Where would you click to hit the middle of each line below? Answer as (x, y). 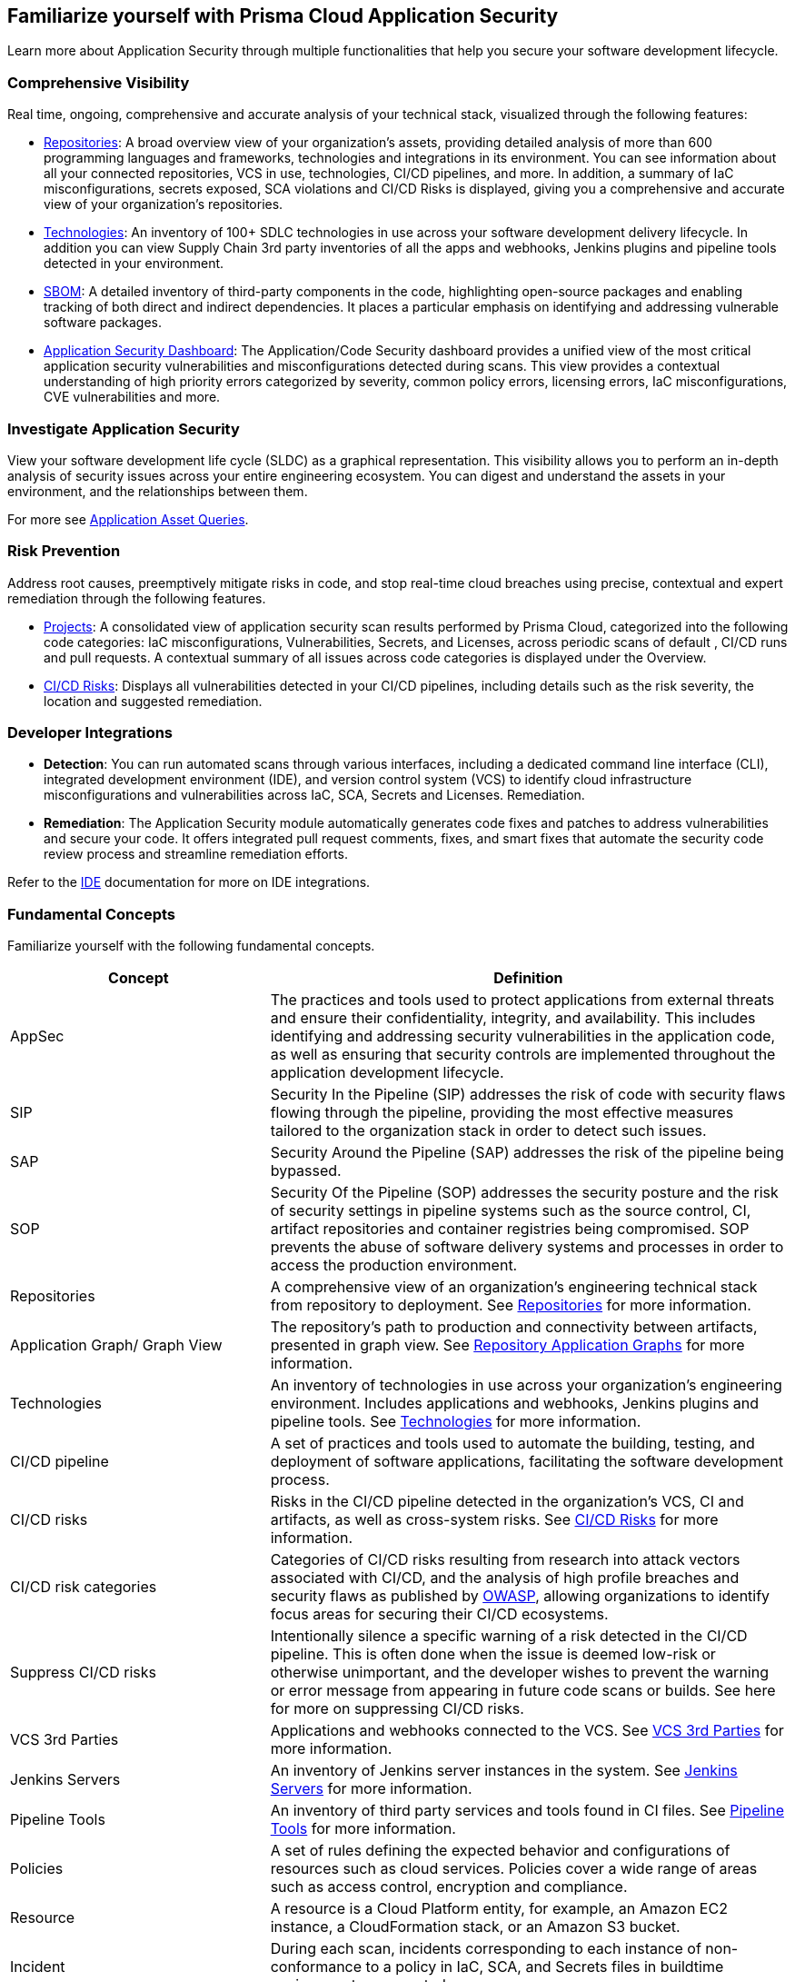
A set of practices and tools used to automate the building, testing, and (512, 1444)
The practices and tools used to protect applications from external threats (522, 1000)
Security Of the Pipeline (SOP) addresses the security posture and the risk (524, 1193)
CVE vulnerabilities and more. (132, 397)
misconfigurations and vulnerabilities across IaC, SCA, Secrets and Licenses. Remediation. (314, 795)
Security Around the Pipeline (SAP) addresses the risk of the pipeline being (527, 1153)
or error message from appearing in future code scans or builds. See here (523, 1691)
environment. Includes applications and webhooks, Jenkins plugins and (515, 1404)
